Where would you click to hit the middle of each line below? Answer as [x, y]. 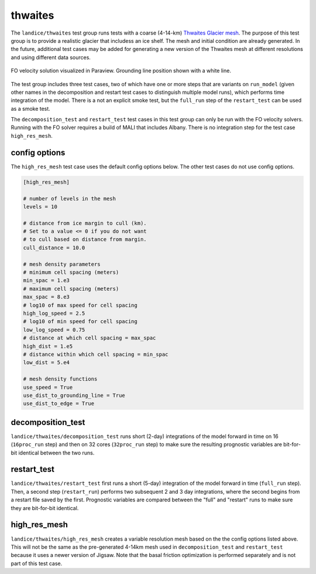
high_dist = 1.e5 [48, 346]
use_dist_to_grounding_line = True [74, 395]
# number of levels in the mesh [70, 198]
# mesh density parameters [62, 264]
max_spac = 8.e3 [47, 297]
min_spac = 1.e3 [47, 281]
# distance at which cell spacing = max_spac [90, 338]
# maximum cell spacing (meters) [71, 288]
